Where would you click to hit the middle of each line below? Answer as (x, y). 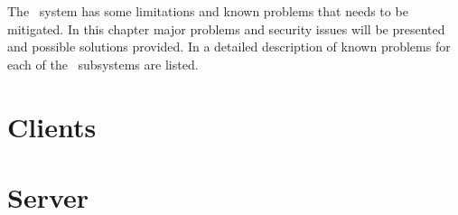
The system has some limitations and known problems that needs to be (208, 11)
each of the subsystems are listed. (103, 64)
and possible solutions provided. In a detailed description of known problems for (229, 47)
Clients (52, 126)
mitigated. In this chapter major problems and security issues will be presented (226, 28)
